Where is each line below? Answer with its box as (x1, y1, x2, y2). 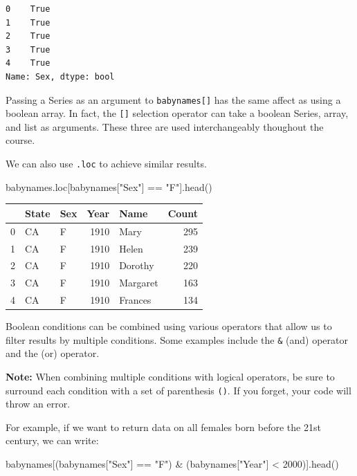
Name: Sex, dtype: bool (6, 71, 115, 82)
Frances (119, 293, 152, 307)
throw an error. (6, 396, 71, 411)
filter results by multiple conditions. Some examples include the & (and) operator (6, 332, 348, 347)
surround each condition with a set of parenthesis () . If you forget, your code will (6, 383, 351, 397)
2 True (6, 31, 51, 42)
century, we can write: (6, 433, 99, 448)
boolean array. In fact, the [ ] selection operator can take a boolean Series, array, (6, 106, 349, 120)
